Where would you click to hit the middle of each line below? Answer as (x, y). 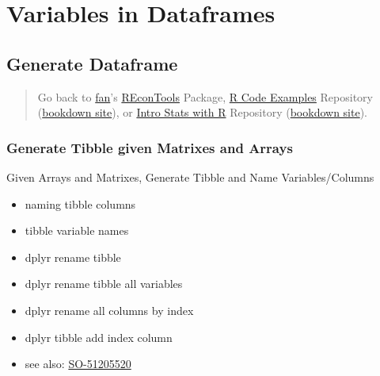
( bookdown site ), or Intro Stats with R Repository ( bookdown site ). (203, 112)
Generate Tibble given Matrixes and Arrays (150, 147)
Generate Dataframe (92, 63)
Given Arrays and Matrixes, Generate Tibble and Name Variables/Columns (190, 176)
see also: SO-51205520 (78, 364)
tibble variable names (77, 230)
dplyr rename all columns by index (109, 310)
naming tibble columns (80, 203)
